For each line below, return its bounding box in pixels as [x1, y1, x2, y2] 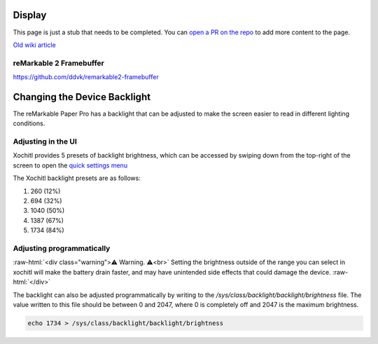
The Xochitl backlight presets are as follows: [13, 174, 141, 182]
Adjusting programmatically [13, 243, 111, 253]
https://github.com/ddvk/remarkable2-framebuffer [13, 73, 159, 81]
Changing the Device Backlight [13, 91, 150, 103]
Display [13, 9, 47, 21]
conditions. [13, 119, 45, 128]
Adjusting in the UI [13, 137, 77, 146]
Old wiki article [13, 41, 56, 49]
